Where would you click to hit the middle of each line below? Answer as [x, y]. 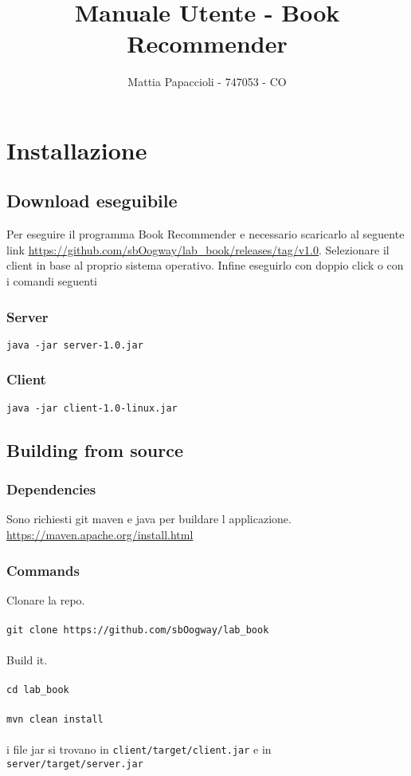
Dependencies [51, 489]
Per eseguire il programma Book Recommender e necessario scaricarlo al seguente [205, 234]
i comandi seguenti [52, 281]
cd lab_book [38, 690]
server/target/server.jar [75, 764]
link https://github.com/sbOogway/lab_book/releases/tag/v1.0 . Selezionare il [198, 249]
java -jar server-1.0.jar [75, 345]
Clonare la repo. [46, 599]
